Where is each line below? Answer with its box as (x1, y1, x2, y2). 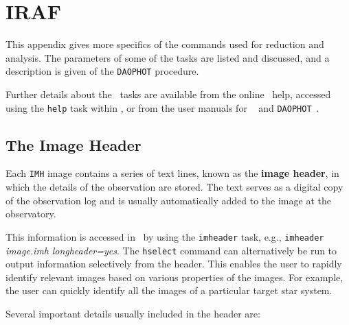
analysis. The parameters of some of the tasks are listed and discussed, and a (5, 50, 330, 64)
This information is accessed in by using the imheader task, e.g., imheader (5, 229, 324, 243)
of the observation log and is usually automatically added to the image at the (5, 193, 331, 207)
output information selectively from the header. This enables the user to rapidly (5, 256, 342, 271)
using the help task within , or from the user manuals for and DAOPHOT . (5, 100, 319, 115)
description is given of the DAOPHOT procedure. (5, 64, 199, 78)
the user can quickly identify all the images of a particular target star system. (5, 283, 333, 298)
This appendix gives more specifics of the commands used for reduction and (5, 37, 324, 51)
